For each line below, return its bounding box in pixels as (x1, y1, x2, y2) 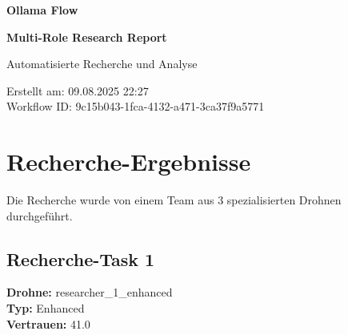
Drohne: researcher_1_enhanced (6, 284, 173, 301)
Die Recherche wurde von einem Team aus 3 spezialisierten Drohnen (6, 192, 342, 208)
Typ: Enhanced (6, 300, 85, 317)
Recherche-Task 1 (6, 246, 155, 271)
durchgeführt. (6, 207, 73, 224)
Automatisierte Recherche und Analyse (6, 55, 198, 72)
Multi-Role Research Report (6, 28, 167, 45)
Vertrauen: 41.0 (6, 315, 90, 332)
